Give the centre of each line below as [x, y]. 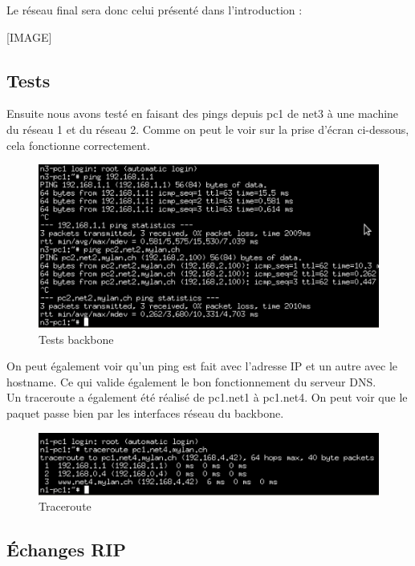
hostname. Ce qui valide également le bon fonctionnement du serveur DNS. [191, 381]
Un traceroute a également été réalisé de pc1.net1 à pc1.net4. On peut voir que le [207, 397]
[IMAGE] [29, 36]
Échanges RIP [67, 550]
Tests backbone [76, 339]
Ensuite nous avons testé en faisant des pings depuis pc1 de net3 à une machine [203, 113]
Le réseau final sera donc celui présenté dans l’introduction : [155, 10]
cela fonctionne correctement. [78, 145]
